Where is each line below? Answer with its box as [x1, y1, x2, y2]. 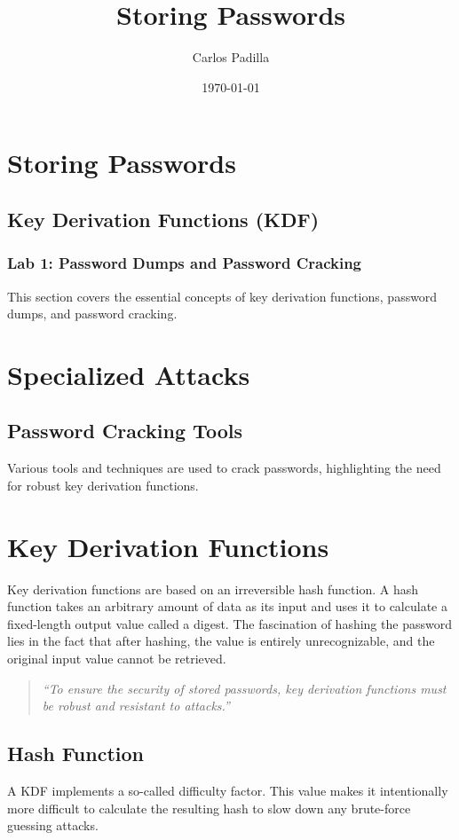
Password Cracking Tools [7, 417, 242, 444]
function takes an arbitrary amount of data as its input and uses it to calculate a [7, 597, 447, 616]
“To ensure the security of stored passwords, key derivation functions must [42, 679, 447, 697]
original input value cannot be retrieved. [7, 648, 226, 667]
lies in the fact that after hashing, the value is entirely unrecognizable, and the [7, 632, 435, 650]
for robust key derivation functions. [7, 475, 199, 494]
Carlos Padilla [192, 48, 270, 67]
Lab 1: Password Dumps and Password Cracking [7, 252, 362, 274]
